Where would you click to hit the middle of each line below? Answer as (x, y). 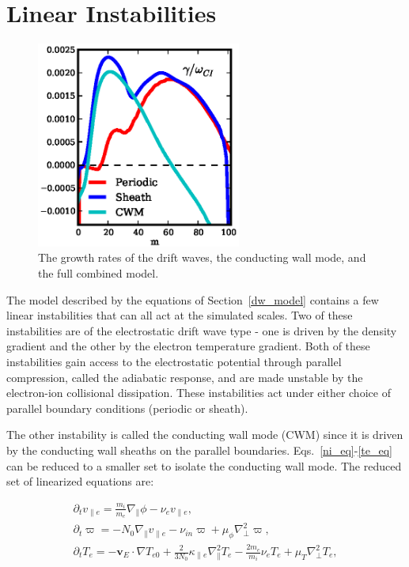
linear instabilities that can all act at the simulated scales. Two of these (180, 315)
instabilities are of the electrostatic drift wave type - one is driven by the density (202, 330)
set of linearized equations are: (80, 481)
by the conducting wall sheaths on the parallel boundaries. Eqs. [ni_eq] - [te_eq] (199, 450)
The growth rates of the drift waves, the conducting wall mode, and (202, 257)
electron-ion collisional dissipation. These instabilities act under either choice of (199, 393)
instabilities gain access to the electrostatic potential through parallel (174, 361)
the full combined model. (98, 273)
